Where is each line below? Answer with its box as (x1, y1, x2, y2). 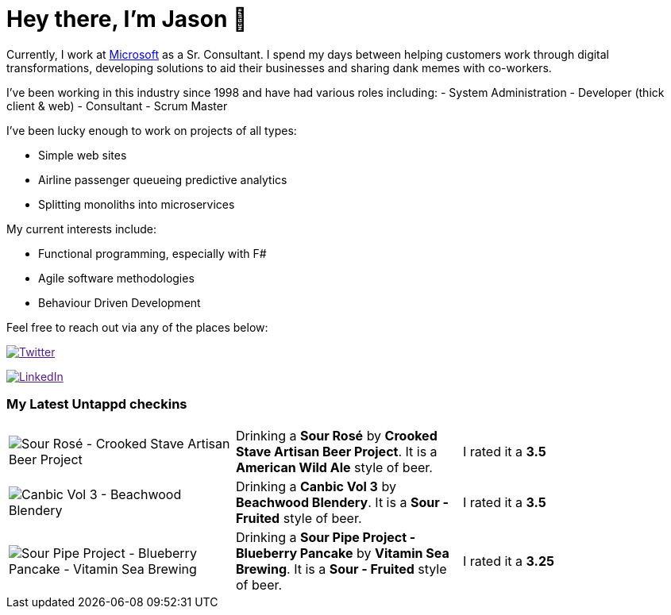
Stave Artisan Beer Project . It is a (235, 443, 438, 459)
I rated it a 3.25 (462, 552, 554, 569)
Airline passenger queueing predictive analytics (38, 172, 287, 186)
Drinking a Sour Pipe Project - (235, 529, 416, 545)
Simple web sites (38, 148, 127, 162)
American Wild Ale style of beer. (235, 459, 433, 475)
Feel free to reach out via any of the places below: (6, 320, 268, 334)
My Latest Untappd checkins (6, 396, 187, 413)
